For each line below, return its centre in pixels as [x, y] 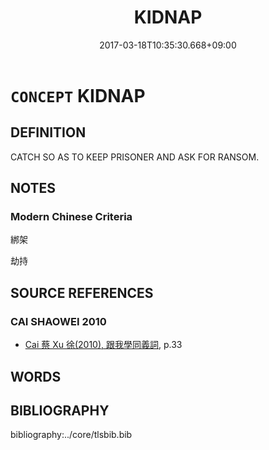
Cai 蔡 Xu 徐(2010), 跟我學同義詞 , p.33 [103, 345]
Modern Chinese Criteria [71, 217]
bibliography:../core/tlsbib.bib [71, 435]
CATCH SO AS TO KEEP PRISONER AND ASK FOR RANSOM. [135, 157]
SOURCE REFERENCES [82, 292]
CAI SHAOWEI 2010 [58, 321]
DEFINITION [48, 132]
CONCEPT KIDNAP [78, 95]
